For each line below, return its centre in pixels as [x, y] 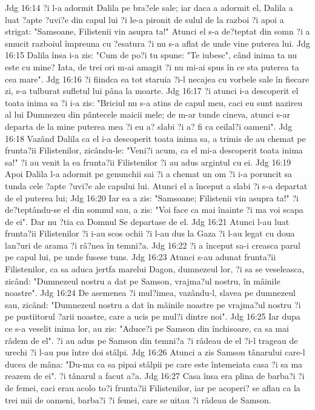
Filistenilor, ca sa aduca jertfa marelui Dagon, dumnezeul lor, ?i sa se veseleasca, [155, 269]
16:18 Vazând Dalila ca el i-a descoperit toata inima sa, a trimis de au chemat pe [155, 138]
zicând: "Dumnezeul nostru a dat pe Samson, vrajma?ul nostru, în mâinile [143, 281]
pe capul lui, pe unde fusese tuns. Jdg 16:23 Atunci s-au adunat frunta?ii [141, 257]
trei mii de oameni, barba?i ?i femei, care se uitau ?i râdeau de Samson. [138, 399]
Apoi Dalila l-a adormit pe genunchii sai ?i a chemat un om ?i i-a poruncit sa [149, 174]
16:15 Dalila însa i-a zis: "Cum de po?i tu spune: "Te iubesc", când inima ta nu [151, 55]
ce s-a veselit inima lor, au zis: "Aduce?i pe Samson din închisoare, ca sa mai [147, 328]
